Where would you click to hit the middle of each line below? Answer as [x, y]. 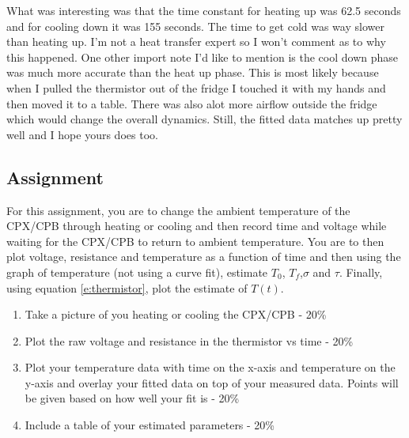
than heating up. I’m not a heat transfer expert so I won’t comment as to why [196, 42]
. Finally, [361, 272]
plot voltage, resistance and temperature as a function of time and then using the [204, 257]
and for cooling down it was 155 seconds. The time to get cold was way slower [195, 26]
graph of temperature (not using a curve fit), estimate [137, 272]
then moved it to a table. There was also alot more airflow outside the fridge [192, 103]
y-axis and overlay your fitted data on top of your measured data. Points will [212, 382]
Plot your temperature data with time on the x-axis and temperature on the [210, 367]
